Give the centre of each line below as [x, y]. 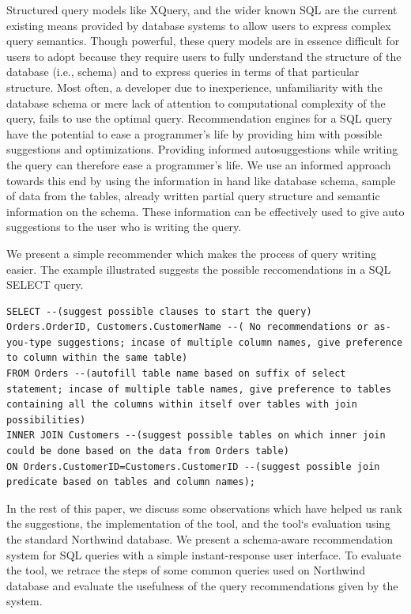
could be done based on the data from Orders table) [148, 451]
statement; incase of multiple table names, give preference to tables [199, 389]
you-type [29, 342]
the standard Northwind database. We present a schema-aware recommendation [200, 539]
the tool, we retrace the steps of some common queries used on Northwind [186, 570]
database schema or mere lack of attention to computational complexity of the [196, 102]
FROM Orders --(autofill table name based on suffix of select [176, 374]
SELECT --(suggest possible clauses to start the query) [159, 311]
